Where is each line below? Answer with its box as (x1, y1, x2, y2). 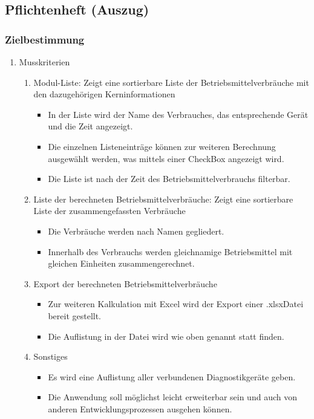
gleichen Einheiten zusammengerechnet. (48, 257, 195, 270)
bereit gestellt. (48, 309, 102, 322)
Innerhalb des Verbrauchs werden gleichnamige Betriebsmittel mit (48, 245, 293, 258)
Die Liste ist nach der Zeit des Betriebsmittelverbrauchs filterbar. (48, 172, 290, 185)
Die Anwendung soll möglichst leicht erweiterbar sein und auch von (48, 391, 297, 403)
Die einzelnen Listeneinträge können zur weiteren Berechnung (48, 140, 276, 152)
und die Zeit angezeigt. (48, 120, 133, 132)
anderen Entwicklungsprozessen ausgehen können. (48, 402, 232, 415)
